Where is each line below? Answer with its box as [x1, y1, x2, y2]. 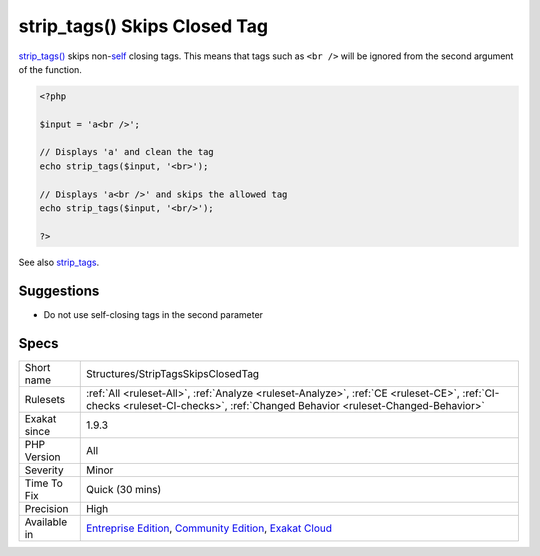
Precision [24, 501, 69, 515]
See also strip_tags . [18, 256, 100, 268]
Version [24, 450, 61, 464]
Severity [24, 463, 64, 477]
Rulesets [24, 392, 65, 406]
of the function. [18, 63, 82, 75]
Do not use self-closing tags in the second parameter [43, 308, 264, 320]
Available [24, 515, 68, 529]
